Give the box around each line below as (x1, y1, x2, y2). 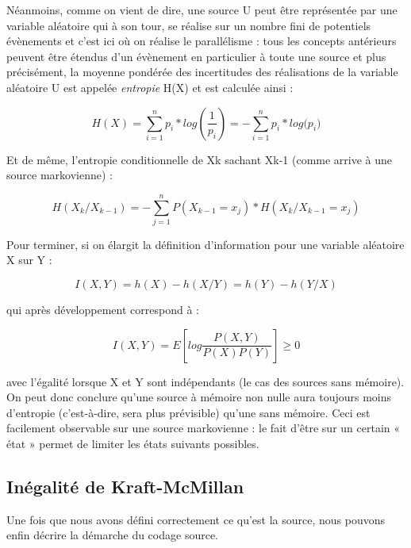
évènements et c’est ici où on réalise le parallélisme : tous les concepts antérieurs (6, 33, 397, 49)
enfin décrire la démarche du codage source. (6, 527, 218, 543)
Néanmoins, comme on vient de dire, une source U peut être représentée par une (6, 2, 398, 17)
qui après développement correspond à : (6, 301, 199, 318)
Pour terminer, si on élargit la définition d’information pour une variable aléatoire (6, 236, 405, 252)
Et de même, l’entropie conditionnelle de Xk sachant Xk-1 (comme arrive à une (6, 151, 393, 167)
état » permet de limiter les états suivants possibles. (6, 435, 259, 452)
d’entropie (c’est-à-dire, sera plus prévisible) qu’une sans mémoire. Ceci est (6, 404, 371, 420)
